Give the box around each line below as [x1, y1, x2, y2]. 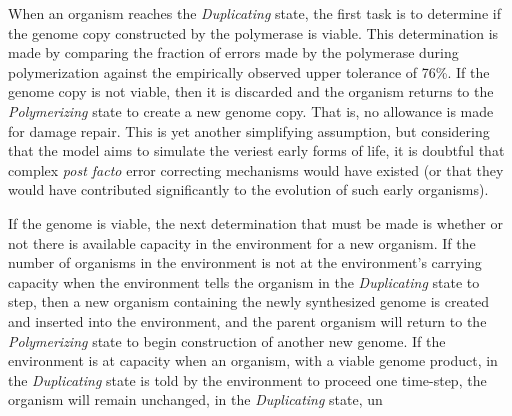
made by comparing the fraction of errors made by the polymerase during [8, 42, 459, 63]
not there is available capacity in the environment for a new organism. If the [8, 232, 476, 253]
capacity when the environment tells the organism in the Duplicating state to [8, 271, 480, 292]
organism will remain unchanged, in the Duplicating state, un [8, 389, 383, 410]
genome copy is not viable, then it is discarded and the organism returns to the [8, 81, 494, 102]
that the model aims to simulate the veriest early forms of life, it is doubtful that [8, 140, 505, 161]
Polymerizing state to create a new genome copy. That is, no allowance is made [8, 100, 494, 121]
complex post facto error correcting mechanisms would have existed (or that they [8, 159, 504, 180]
